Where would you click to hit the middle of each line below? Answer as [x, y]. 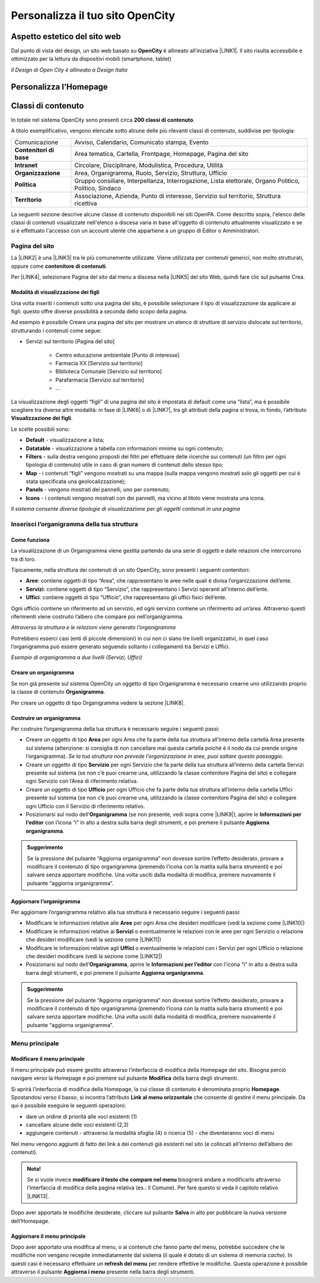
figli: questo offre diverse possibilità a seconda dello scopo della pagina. [99, 312]
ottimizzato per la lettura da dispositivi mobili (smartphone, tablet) [91, 59]
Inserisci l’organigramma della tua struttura [75, 524]
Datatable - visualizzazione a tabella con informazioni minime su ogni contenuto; [125, 448]
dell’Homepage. [30, 1221]
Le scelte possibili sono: [41, 429]
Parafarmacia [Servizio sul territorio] [100, 380]
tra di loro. [23, 559]
